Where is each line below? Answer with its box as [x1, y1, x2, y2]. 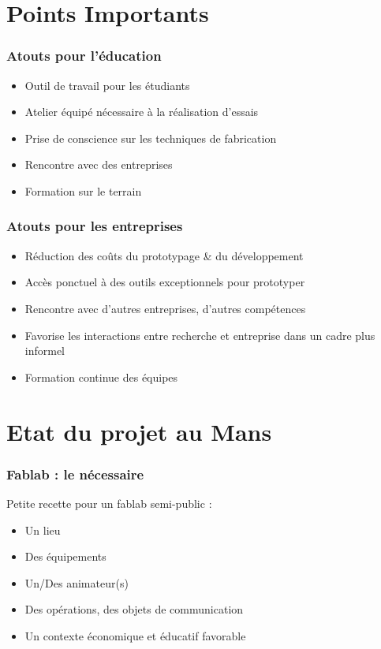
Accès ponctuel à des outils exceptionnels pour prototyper [24, 274, 305, 290]
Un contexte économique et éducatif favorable [24, 627, 246, 643]
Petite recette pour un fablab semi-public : [6, 494, 212, 511]
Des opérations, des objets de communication [24, 601, 244, 617]
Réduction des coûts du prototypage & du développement [24, 247, 304, 263]
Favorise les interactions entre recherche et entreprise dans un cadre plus [24, 326, 375, 343]
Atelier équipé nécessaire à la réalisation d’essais [24, 103, 259, 120]
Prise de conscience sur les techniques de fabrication [24, 129, 277, 146]
